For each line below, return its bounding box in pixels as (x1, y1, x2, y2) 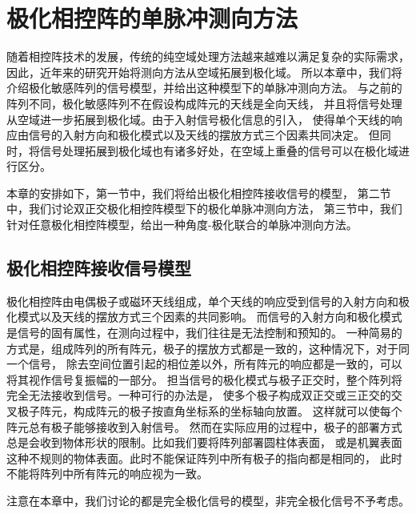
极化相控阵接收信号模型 (6, 255, 191, 280)
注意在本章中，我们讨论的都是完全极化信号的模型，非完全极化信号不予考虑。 (6, 492, 410, 508)
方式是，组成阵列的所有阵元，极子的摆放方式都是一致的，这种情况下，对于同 (6, 339, 410, 356)
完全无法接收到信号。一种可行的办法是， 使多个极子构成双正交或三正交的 (6, 387, 391, 404)
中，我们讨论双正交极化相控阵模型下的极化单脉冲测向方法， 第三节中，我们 (6, 200, 402, 217)
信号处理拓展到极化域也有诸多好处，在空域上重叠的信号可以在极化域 (39, 142, 398, 159)
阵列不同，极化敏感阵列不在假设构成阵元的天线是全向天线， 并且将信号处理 (6, 94, 402, 111)
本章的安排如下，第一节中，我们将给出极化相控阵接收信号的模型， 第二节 (6, 184, 391, 201)
